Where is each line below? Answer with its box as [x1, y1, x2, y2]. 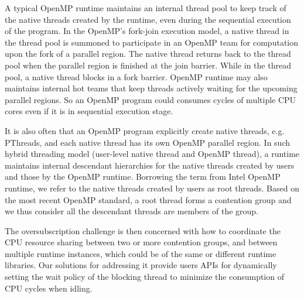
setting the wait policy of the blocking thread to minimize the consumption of [5, 270, 284, 283]
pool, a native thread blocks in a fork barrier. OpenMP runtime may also [5, 70, 268, 83]
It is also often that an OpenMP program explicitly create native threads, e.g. [5, 124, 285, 136]
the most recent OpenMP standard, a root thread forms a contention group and [5, 193, 292, 205]
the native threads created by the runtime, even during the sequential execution [5, 13, 291, 25]
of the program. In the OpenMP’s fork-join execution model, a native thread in [5, 25, 289, 37]
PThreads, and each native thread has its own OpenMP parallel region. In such [5, 136, 291, 148]
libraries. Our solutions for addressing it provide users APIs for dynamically [5, 259, 277, 271]
